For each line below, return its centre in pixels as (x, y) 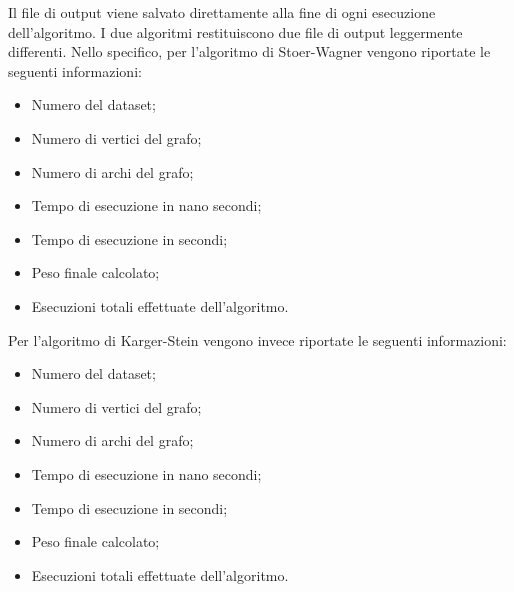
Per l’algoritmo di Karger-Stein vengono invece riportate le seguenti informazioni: (257, 339)
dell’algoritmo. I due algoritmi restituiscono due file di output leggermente (235, 31)
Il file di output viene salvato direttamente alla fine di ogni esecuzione (222, 12)
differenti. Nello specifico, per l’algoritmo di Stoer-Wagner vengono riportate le (249, 51)
